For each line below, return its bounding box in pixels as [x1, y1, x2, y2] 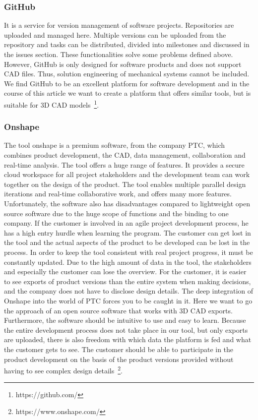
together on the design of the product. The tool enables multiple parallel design [4, 179, 246, 189]
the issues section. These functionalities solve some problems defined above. [4, 49, 233, 59]
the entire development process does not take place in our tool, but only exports [4, 324, 248, 335]
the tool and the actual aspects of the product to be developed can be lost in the [4, 237, 250, 247]
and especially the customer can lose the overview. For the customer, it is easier [4, 266, 247, 277]
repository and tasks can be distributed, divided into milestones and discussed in [4, 39, 250, 50]
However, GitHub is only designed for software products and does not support [4, 59, 242, 69]
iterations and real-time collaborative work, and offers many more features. [4, 188, 232, 199]
